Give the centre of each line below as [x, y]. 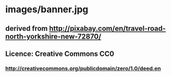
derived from [26, 28]
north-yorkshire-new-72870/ [53, 36]
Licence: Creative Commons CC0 [60, 54]
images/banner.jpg [47, 9]
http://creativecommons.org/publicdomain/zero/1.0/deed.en [83, 68]
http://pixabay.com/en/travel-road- [107, 28]
